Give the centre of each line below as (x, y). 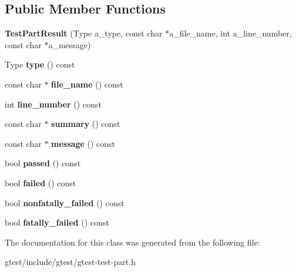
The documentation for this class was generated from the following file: (132, 242)
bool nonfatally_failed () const (65, 202)
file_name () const (87, 84)
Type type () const (40, 64)
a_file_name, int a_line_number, (231, 33)
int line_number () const (53, 104)
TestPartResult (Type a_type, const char (84, 33)
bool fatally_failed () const (57, 222)
